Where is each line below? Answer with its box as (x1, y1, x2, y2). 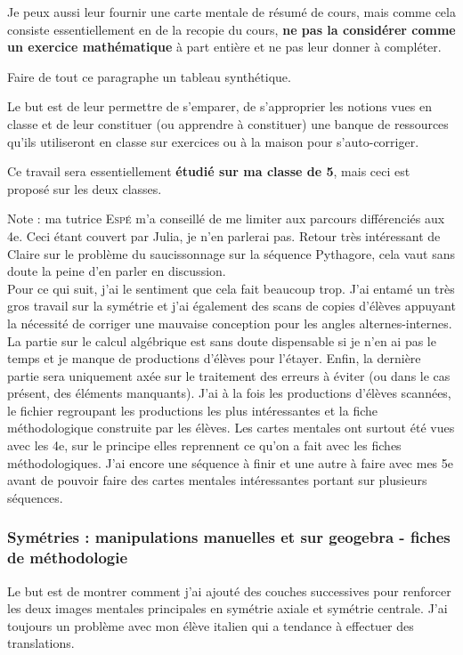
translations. (7, 634, 75, 652)
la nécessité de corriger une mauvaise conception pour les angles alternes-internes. (7, 313, 452, 332)
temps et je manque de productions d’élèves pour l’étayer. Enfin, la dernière (7, 349, 421, 368)
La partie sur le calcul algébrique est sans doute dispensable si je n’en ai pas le (7, 331, 436, 350)
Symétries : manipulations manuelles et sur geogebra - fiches (7, 526, 451, 548)
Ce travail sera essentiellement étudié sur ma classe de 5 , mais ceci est (7, 162, 410, 181)
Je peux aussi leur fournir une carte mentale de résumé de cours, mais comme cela (7, 3, 456, 20)
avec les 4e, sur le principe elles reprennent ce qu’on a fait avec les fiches (7, 436, 402, 455)
